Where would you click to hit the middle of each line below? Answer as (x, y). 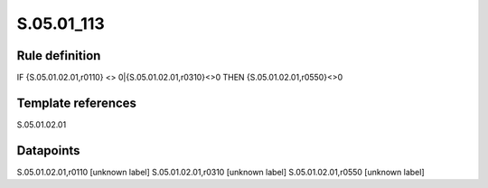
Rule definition (59, 56)
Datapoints (48, 150)
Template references (77, 103)
